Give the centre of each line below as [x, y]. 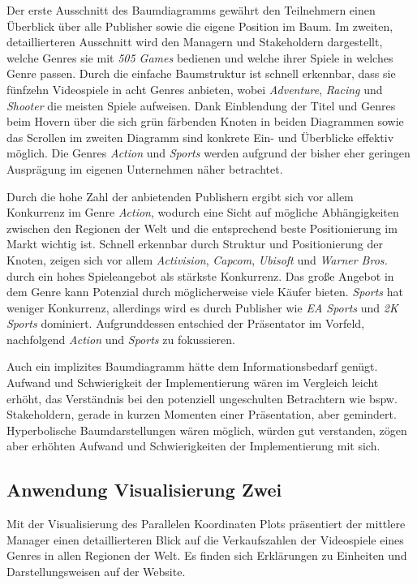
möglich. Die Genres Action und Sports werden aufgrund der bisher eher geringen [208, 153]
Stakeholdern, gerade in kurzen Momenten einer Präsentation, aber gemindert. [202, 414]
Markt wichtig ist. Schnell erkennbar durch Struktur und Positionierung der [195, 244]
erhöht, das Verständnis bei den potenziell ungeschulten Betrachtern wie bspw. [202, 398]
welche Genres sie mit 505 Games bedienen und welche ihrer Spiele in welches [200, 57]
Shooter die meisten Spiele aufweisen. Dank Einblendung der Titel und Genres [201, 105]
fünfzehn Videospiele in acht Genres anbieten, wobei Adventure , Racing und [195, 89]
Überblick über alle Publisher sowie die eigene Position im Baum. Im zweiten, [200, 26]
